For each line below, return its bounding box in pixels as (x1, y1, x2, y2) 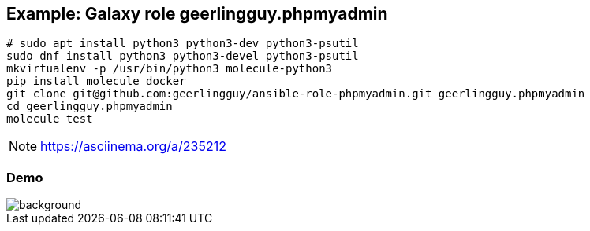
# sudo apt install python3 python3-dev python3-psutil (6, 37, 359, 50)
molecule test (6, 112, 93, 126)
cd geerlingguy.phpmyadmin (6, 100, 173, 113)
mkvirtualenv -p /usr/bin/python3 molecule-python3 (6, 62, 333, 75)
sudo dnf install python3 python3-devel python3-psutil (6, 49, 359, 63)
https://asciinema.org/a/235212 (40, 138, 226, 155)
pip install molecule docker (6, 75, 186, 88)
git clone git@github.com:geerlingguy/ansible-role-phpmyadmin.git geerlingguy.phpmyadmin (6, 87, 585, 101)
